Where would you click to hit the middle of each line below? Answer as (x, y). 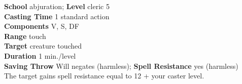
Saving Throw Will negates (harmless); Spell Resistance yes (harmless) (121, 66)
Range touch (25, 36)
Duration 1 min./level (40, 55)
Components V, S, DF (42, 26)
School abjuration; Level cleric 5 (57, 6)
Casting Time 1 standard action (57, 16)
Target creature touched (43, 46)
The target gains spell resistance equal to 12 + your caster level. (104, 76)
